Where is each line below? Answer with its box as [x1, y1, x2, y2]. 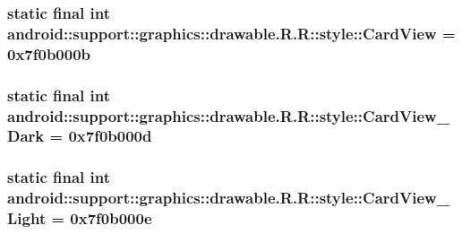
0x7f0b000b [7, 42, 91, 65]
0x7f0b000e [70, 207, 152, 230]
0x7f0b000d [68, 125, 152, 147]
